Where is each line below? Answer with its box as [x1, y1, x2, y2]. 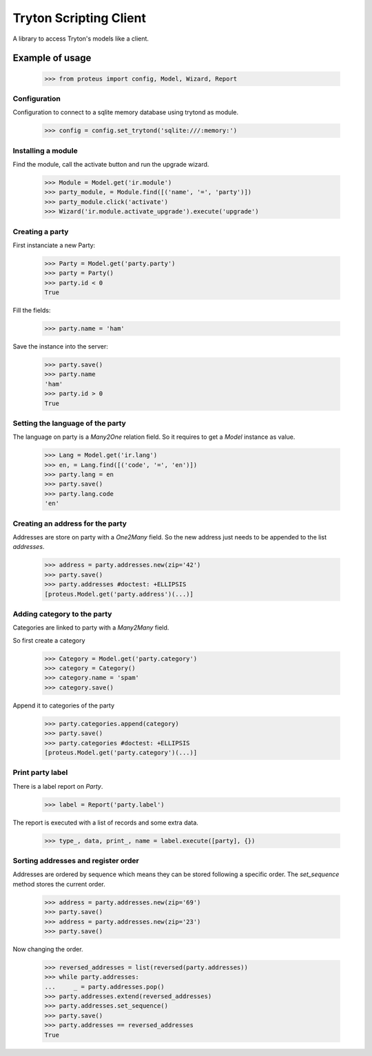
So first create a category [12, 636, 85, 644]
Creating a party [12, 227, 69, 236]
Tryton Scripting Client [12, 10, 146, 25]
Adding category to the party [12, 609, 112, 619]
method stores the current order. [12, 880, 106, 888]
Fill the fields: [12, 307, 51, 315]
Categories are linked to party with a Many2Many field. [12, 623, 169, 632]
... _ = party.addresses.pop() [44, 982, 165, 991]
